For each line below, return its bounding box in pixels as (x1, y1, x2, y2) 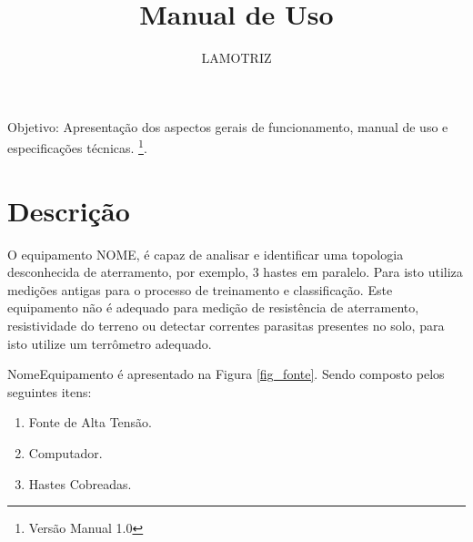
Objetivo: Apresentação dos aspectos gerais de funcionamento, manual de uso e (7, 117, 448, 136)
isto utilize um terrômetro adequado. (7, 333, 212, 353)
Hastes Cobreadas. (28, 474, 132, 493)
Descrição (7, 191, 130, 229)
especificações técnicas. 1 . (7, 136, 147, 157)
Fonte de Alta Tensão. (28, 413, 153, 432)
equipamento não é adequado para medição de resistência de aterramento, (7, 298, 419, 317)
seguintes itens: (7, 382, 92, 401)
